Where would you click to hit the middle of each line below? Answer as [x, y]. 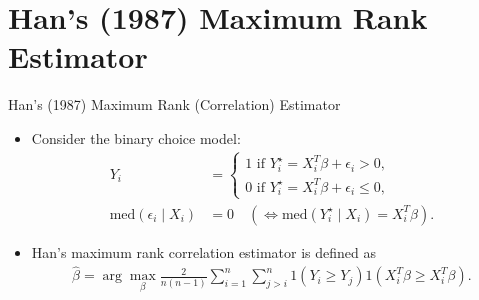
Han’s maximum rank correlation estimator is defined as [204, 251]
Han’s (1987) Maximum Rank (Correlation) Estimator [174, 104]
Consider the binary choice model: [136, 137]
